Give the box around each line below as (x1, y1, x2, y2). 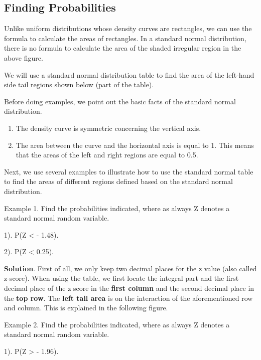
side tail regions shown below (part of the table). (4, 79, 154, 90)
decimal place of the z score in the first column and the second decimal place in (4, 283, 254, 293)
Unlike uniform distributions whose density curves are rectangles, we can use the (4, 23, 252, 34)
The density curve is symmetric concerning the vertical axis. (16, 122, 201, 133)
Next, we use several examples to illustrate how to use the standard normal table (4, 166, 253, 176)
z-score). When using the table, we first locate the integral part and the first (4, 273, 239, 283)
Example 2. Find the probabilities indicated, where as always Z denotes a (4, 319, 230, 329)
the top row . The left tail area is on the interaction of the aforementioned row (4, 292, 253, 303)
